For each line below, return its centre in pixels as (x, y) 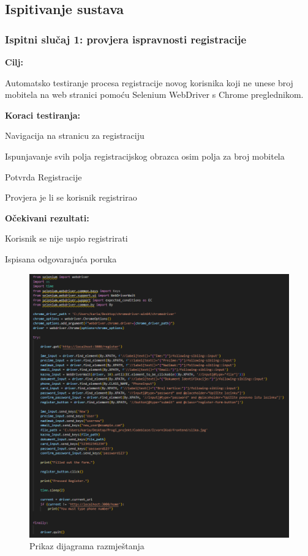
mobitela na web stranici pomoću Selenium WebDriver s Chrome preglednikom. (154, 95)
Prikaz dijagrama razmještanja (87, 546)
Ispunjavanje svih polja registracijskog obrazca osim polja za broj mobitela (145, 156)
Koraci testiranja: (43, 115)
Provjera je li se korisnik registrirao (71, 197)
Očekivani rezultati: (47, 217)
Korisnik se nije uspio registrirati (66, 238)
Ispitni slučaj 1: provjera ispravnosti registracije (126, 39)
